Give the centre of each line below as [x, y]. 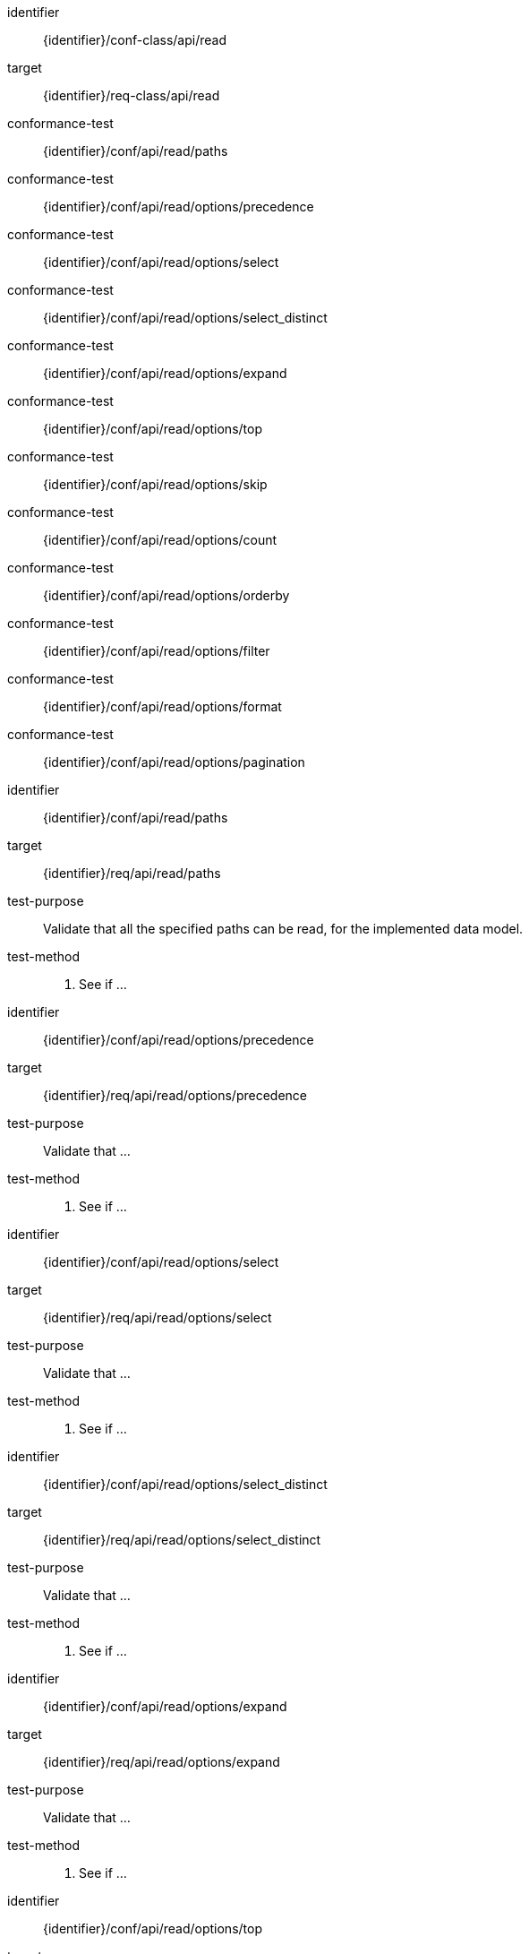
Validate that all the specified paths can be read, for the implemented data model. [283, 929]
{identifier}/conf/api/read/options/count [160, 540]
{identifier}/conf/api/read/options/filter [157, 651]
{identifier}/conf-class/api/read [135, 40]
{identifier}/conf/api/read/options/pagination [174, 762]
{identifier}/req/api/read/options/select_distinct [182, 1540]
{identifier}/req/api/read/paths [132, 873]
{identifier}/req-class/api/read [132, 95]
